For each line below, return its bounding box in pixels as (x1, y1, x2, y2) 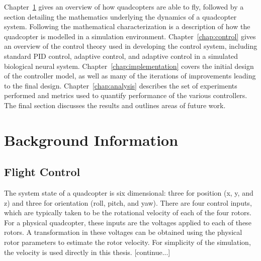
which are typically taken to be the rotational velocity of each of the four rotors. (4, 207, 251, 218)
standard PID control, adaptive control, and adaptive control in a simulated (4, 50, 238, 61)
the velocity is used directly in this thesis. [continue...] (4, 246, 170, 257)
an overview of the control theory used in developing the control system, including (4, 41, 257, 51)
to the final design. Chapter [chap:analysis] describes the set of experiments (4, 80, 237, 91)
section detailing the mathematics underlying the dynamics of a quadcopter (4, 11, 237, 22)
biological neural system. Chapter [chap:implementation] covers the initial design (4, 60, 254, 71)
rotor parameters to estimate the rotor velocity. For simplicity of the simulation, (4, 237, 251, 247)
